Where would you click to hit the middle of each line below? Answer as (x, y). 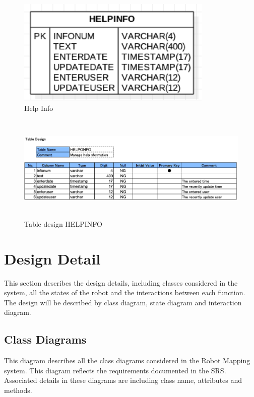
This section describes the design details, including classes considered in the (121, 282)
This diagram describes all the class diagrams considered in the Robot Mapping (127, 360)
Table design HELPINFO (63, 223)
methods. (18, 390)
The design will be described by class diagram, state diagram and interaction (123, 302)
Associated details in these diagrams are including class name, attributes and (123, 380)
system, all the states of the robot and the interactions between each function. (125, 292)
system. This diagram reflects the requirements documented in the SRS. (115, 370)
